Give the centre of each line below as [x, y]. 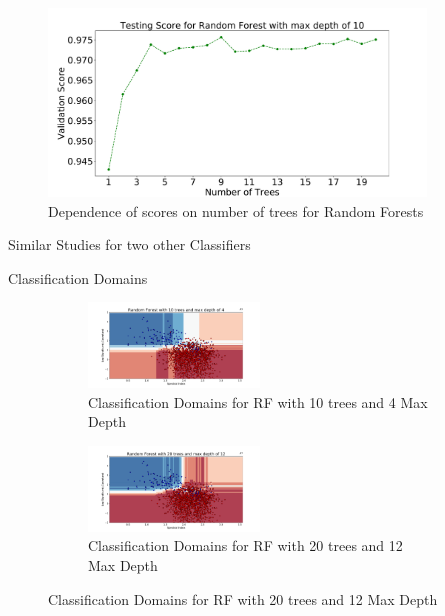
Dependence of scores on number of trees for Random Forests [236, 210]
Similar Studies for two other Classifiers [129, 244]
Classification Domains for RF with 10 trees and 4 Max [258, 401]
